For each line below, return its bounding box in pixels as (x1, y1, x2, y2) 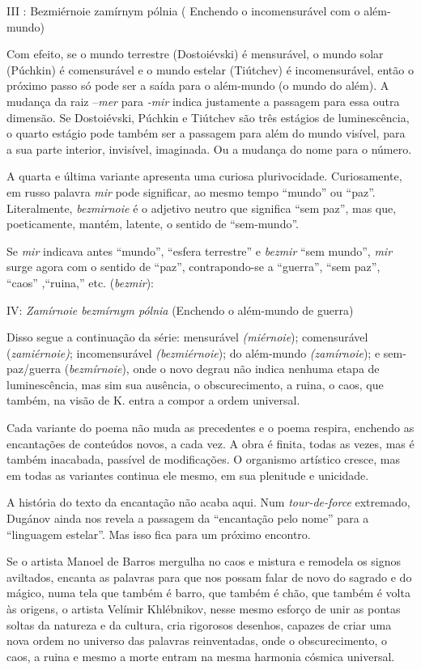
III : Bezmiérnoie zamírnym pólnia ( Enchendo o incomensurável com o (6, 2, 360, 19)
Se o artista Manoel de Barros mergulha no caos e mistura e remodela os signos (6, 553, 402, 570)
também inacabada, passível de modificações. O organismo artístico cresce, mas (6, 451, 400, 468)
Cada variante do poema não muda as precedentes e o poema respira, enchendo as (6, 419, 415, 436)
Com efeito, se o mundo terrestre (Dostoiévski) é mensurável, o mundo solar (6, 45, 384, 62)
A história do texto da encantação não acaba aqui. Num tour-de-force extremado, (6, 494, 410, 511)
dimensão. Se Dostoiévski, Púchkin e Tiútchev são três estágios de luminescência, (6, 108, 410, 125)
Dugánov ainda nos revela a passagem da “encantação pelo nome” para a (6, 510, 369, 527)
